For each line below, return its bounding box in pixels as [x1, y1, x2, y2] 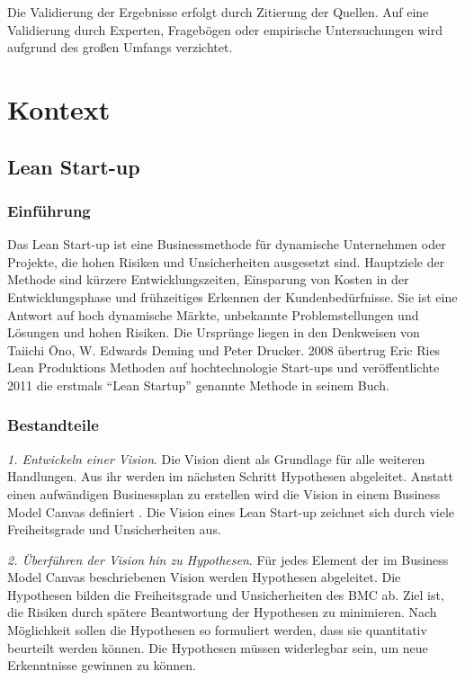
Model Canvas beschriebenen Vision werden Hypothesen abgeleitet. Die [7, 568, 401, 586]
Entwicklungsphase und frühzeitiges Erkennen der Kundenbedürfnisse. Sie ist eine [7, 287, 458, 306]
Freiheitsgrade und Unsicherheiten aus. [7, 520, 221, 539]
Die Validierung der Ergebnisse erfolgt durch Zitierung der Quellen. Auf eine [7, 3, 429, 21]
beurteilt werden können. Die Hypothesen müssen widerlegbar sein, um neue [7, 638, 428, 657]
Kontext [7, 90, 111, 127]
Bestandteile [7, 414, 99, 436]
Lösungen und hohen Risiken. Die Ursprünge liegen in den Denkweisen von [7, 323, 420, 342]
